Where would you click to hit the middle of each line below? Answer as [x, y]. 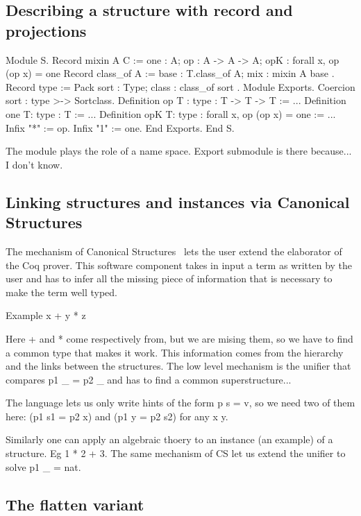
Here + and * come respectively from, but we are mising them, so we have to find [179, 338]
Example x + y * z [46, 315]
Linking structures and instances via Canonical [178, 201]
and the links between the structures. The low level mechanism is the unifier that [178, 366]
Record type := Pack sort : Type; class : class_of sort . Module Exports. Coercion [180, 86]
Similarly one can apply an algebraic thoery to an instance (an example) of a [169, 439]
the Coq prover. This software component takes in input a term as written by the [179, 265]
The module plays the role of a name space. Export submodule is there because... [179, 151]
